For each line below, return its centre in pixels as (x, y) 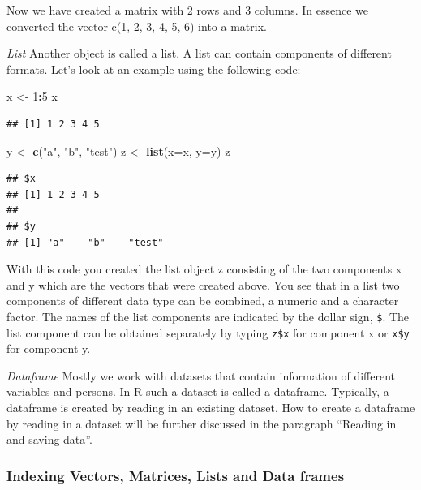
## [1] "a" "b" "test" (85, 242)
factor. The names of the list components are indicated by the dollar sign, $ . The (208, 316)
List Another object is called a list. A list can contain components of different (199, 53)
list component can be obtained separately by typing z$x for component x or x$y (208, 332)
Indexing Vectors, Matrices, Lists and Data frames (176, 475)
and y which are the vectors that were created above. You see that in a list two (203, 284)
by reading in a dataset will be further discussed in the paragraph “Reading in (202, 423)
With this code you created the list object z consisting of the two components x (204, 269)
